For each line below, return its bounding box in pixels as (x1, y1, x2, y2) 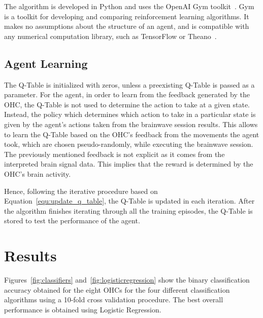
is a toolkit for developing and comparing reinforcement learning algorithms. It (4, 11, 249, 21)
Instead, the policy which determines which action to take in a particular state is (4, 109, 256, 120)
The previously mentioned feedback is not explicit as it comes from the (4, 148, 225, 159)
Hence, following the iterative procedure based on (4, 185, 158, 196)
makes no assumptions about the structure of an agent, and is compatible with (4, 21, 249, 31)
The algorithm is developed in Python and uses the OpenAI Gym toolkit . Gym (4, 1, 254, 11)
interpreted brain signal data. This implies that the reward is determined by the (4, 158, 253, 169)
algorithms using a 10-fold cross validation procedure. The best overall (4, 294, 223, 305)
